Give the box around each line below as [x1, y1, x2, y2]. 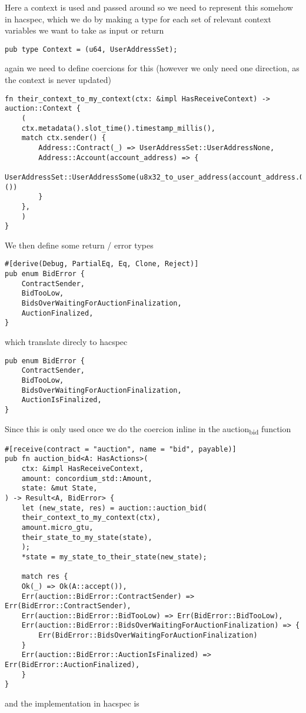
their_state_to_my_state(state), [21, 533, 152, 542]
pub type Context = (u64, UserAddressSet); [5, 45, 178, 54]
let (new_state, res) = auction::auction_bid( [21, 503, 207, 512]
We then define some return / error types [5, 238, 154, 251]
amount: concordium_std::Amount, [21, 474, 152, 483]
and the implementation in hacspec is [5, 697, 139, 709]
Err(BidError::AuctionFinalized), [5, 661, 140, 669]
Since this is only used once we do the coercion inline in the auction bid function [5, 422, 291, 436]
